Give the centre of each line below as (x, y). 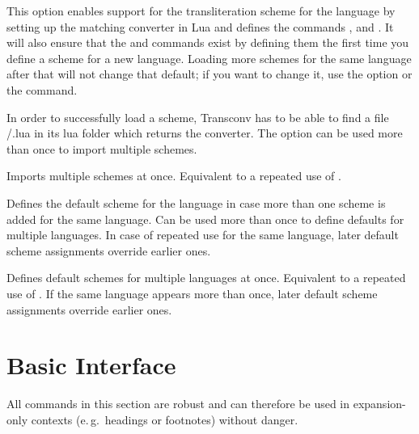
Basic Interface (91, 365)
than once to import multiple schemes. (102, 148)
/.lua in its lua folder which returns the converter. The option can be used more (205, 133)
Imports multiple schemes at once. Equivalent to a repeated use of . (174, 176)
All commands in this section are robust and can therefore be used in (178, 404)
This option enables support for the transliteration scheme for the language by (201, 11)
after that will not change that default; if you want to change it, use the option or (209, 74)
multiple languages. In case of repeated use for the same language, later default (203, 235)
